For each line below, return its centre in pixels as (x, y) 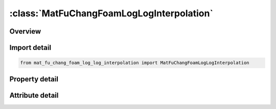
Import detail (30, 48)
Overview (25, 31)
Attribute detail (34, 95)
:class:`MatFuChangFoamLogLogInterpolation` (111, 13)
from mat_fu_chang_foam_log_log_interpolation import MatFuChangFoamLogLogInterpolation (135, 63)
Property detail (34, 79)
